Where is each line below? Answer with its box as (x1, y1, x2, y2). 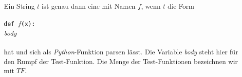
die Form (168, 1, 194, 11)
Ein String (4, 1, 35, 11)
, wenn (141, 1, 161, 11)
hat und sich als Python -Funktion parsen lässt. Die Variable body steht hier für (4, 47, 239, 57)
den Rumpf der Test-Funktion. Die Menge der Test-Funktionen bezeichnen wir (4, 56, 238, 66)
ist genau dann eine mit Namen (41, 1, 136, 11)
